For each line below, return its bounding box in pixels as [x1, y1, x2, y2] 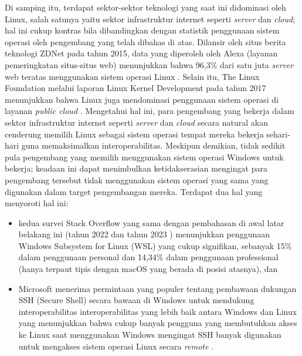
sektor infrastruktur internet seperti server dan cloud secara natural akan [5, 116, 268, 128]
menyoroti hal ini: [5, 197, 69, 209]
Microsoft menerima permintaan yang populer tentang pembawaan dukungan [18, 282, 297, 294]
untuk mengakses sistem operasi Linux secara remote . [18, 340, 213, 352]
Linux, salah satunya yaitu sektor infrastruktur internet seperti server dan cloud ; [5, 12, 296, 25]
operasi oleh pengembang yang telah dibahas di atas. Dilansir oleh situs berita [5, 35, 286, 48]
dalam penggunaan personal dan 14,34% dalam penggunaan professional [18, 251, 279, 263]
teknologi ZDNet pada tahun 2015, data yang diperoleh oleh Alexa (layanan [5, 47, 278, 59]
